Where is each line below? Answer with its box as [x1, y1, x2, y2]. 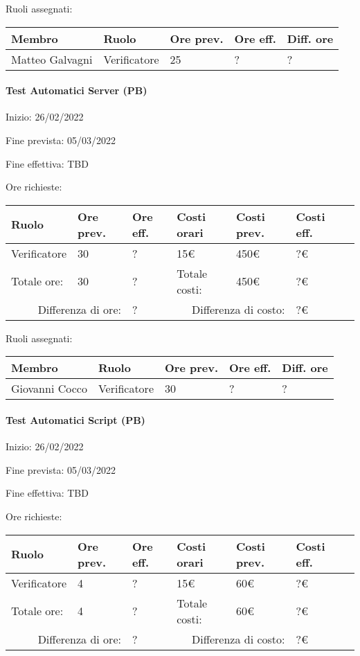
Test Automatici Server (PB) [6, 83, 147, 98]
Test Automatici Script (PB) [6, 412, 145, 427]
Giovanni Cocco [11, 380, 87, 397]
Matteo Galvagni [11, 51, 93, 67]
